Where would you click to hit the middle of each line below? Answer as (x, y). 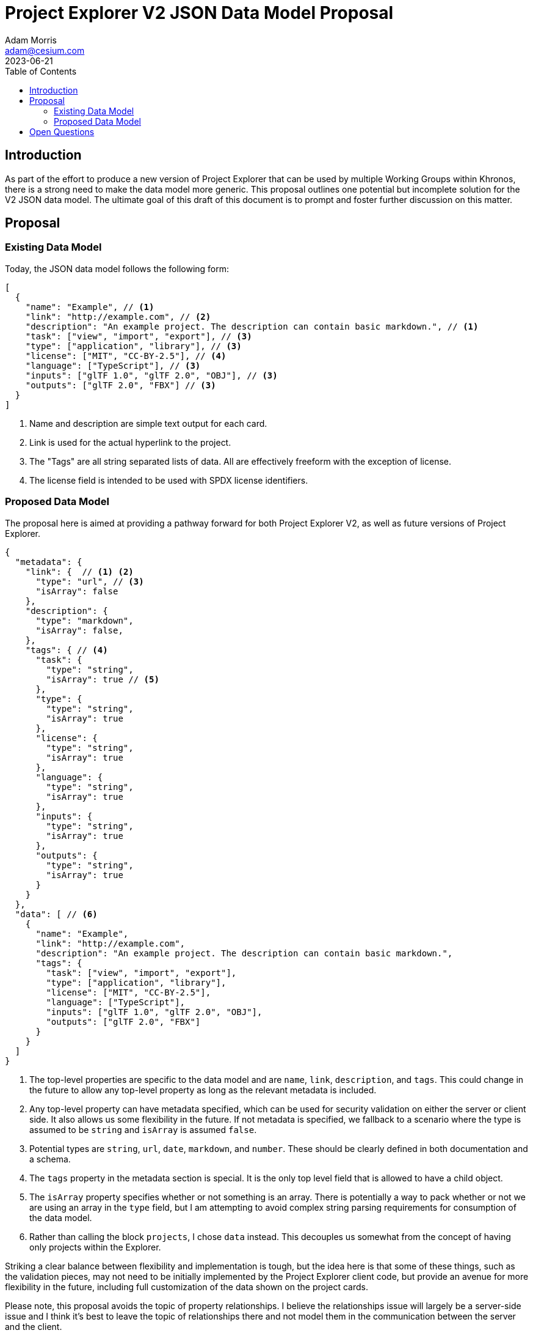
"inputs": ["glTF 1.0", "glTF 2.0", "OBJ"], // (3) (151, 375)
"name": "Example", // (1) (90, 307)
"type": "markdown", (85, 620)
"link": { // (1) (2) (79, 571)
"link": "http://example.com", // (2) (118, 316)
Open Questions (62, 131)
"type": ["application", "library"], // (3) (133, 346)
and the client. (34, 1326)
